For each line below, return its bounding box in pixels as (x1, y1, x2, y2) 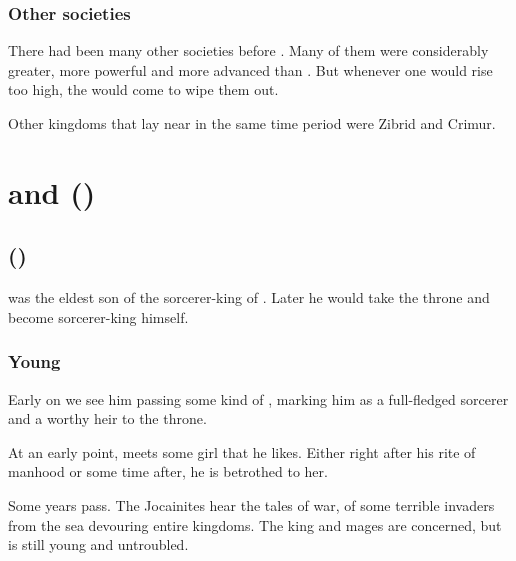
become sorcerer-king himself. (8, 306, 189, 327)
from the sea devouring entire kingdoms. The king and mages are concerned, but (8, 514, 502, 535)
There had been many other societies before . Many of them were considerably (8, 40, 489, 61)
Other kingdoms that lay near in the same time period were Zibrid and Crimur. (8, 113, 496, 133)
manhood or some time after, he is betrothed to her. (8, 461, 328, 482)
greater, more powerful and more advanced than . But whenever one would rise (8, 59, 493, 80)
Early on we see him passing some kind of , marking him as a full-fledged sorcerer (8, 388, 509, 409)
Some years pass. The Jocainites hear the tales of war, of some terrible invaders (8, 494, 495, 515)
